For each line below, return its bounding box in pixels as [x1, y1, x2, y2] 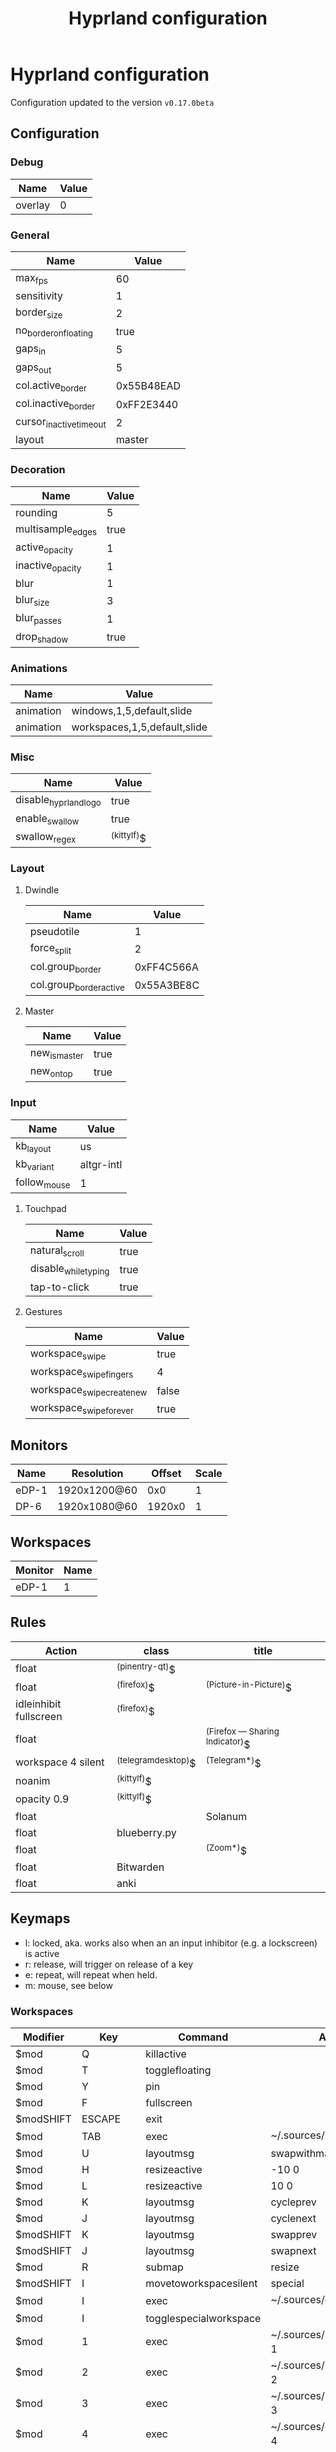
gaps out [15, 360, 52, 376]
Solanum [205, 1809, 248, 1823]
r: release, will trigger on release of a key [24, 1958, 194, 1970]
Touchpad [24, 1203, 67, 1215]
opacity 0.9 [15, 1792, 70, 1806]
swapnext [270, 2244, 317, 2258]
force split [29, 941, 72, 957]
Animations [10, 661, 68, 675]
